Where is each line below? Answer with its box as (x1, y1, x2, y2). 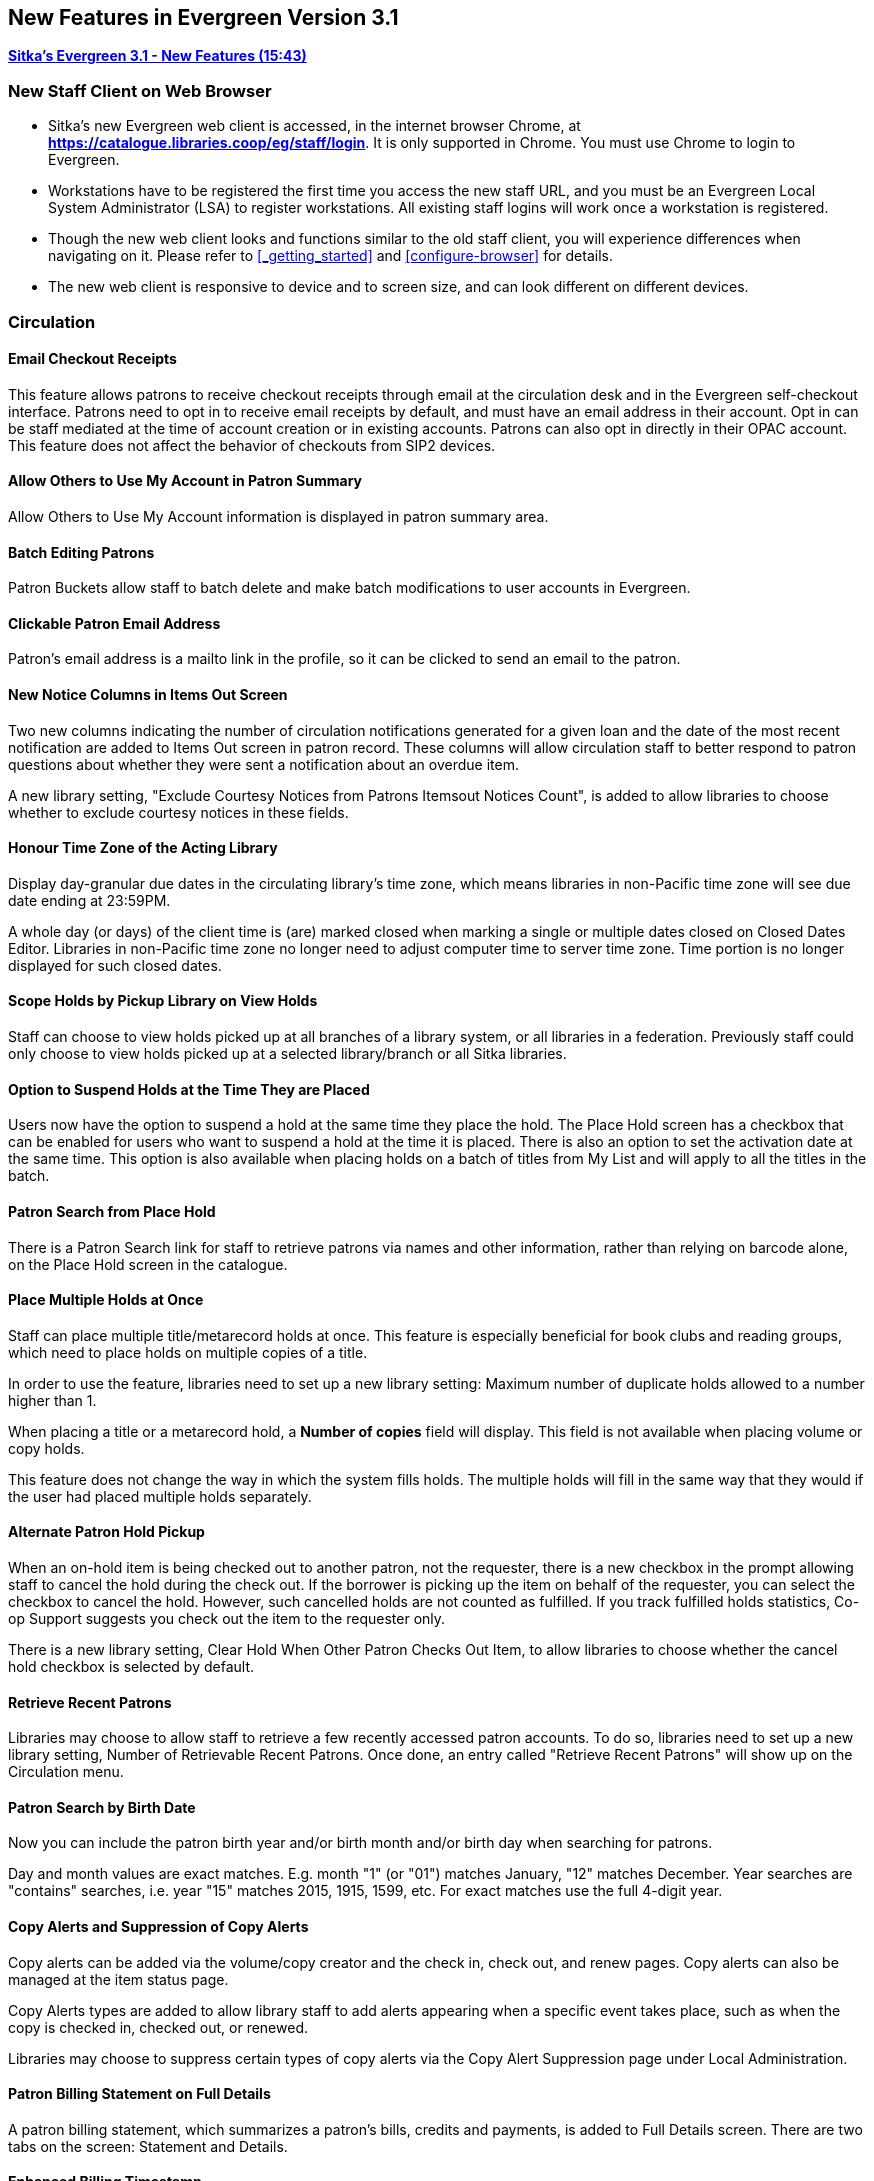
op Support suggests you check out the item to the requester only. (8, 1609, 446, 1627)
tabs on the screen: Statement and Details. (8, 2137, 288, 2155)
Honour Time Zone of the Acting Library (8, 839, 278, 857)
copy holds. (8, 1439, 85, 1457)
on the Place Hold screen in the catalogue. (8, 1255, 288, 1273)
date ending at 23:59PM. (8, 891, 171, 909)
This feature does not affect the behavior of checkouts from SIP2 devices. (8, 436, 496, 454)
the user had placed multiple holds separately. (8, 1487, 312, 1505)
